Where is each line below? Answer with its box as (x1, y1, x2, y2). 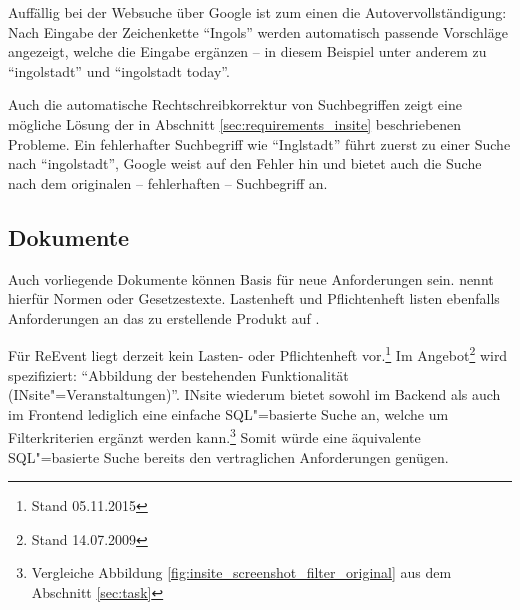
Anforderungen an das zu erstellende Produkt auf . (8, 307, 320, 328)
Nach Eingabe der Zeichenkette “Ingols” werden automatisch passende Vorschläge (8, 21, 508, 42)
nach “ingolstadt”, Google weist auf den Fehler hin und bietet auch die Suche (8, 153, 482, 174)
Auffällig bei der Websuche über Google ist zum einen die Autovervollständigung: (8, 2, 507, 22)
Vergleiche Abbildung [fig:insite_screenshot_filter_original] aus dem (31, 562, 452, 583)
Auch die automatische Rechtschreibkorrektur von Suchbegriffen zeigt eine (8, 94, 462, 115)
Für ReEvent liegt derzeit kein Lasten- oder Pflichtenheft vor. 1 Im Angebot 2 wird (8, 342, 508, 365)
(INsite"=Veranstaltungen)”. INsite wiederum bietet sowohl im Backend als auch (8, 384, 501, 405)
